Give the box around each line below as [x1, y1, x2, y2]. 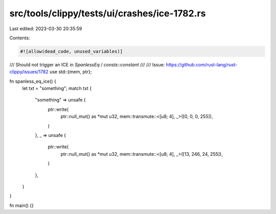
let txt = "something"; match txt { [22, 85, 92, 91]
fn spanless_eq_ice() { [9, 78, 56, 84]
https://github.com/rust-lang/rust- [166, 61, 238, 67]
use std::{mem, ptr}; [49, 69, 92, 75]
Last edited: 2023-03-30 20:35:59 [9, 26, 82, 32]
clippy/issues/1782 [9, 69, 49, 75]
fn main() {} [9, 202, 34, 208]
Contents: [9, 35, 30, 41]
